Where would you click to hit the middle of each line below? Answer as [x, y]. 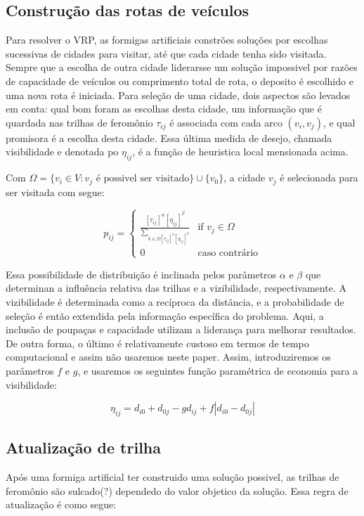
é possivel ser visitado [143, 179]
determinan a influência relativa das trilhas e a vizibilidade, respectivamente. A [176, 288]
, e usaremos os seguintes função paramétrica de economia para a [218, 371]
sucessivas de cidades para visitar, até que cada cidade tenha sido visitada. [166, 53]
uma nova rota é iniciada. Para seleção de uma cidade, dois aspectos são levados [178, 95]
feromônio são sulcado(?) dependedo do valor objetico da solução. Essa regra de [177, 490]
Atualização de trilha [84, 447]
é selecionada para [319, 178]
